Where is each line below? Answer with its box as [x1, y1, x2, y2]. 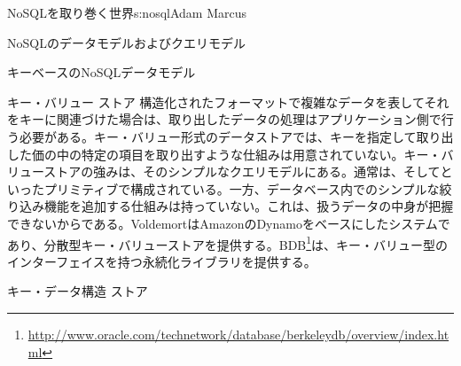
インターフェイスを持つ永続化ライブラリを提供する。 [7, 252, 316, 270]
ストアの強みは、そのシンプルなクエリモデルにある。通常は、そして [43, 162, 441, 181]
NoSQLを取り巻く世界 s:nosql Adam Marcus [7, 4, 246, 21]
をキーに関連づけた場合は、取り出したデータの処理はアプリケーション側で [7, 110, 441, 128]
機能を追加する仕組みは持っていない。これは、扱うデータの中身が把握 [43, 197, 454, 215]
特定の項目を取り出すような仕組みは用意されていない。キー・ [81, 144, 441, 163]
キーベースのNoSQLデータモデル [7, 63, 196, 82]
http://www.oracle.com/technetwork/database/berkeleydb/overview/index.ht [27, 324, 449, 343]
